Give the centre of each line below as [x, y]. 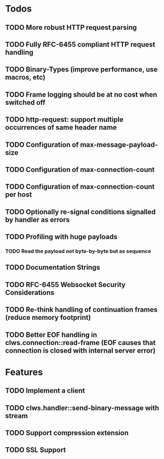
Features [24, 372]
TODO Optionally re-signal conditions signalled [80, 212]
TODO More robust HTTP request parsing [71, 27]
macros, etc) [25, 77]
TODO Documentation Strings [53, 268]
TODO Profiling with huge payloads [61, 237]
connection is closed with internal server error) [80, 350]
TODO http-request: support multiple [64, 120]
